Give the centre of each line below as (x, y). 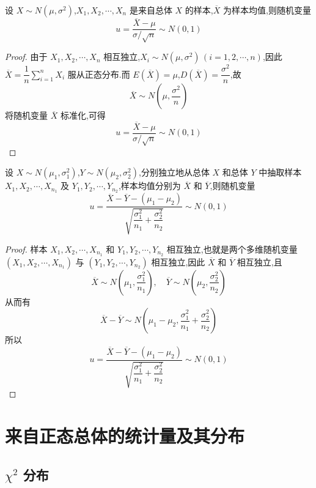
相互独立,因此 (178, 261)
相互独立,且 (259, 261)
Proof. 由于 (26, 57)
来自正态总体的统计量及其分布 (125, 435)
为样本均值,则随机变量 (267, 10)
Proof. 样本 (26, 249)
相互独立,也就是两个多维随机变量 (232, 249)
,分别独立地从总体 (174, 172)
